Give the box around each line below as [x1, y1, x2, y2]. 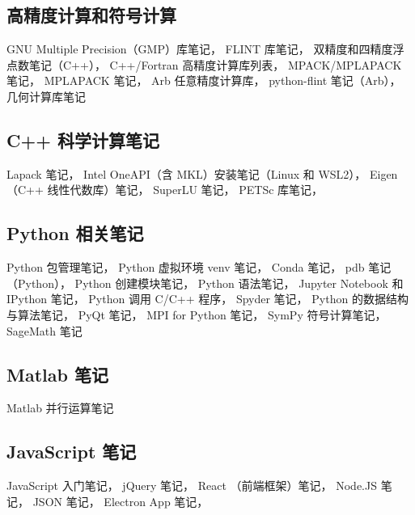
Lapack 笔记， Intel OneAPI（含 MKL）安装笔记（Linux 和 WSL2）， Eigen [6, 165, 398, 182]
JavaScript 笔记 [6, 439, 137, 464]
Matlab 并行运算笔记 [6, 399, 114, 416]
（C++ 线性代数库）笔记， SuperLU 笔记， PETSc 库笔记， [6, 181, 324, 198]
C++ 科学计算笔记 [6, 127, 160, 152]
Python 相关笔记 [6, 221, 144, 246]
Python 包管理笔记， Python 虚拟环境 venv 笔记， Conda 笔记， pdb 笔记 [6, 259, 392, 276]
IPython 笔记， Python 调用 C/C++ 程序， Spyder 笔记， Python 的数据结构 [6, 290, 409, 307]
